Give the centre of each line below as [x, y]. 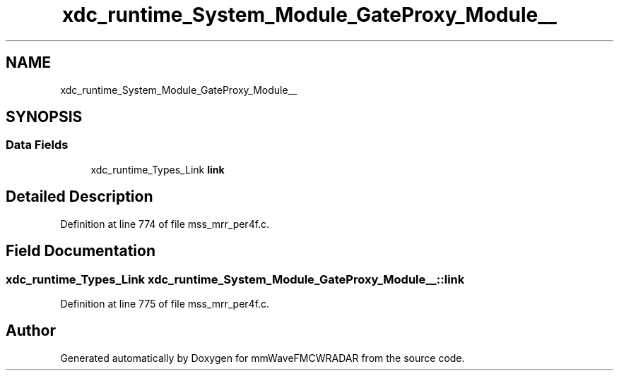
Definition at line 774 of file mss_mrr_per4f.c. [165, 224]
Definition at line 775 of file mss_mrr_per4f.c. [165, 303]
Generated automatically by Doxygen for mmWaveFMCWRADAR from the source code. [263, 358]
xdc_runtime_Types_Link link [158, 169]
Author [31, 331]
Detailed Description [79, 197]
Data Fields [37, 145]
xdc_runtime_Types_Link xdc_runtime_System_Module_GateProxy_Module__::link [235, 279]
